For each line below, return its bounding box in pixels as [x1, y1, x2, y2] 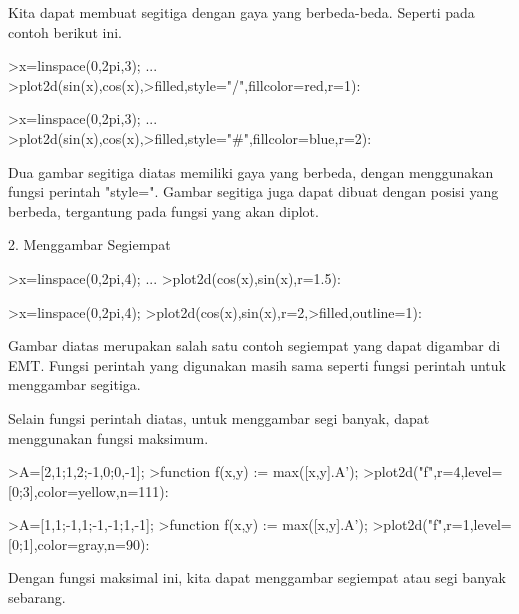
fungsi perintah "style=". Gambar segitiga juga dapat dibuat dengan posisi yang [8, 181, 499, 202]
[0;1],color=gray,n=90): [8, 533, 150, 554]
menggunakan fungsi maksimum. [8, 427, 209, 448]
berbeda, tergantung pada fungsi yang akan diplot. [8, 200, 319, 221]
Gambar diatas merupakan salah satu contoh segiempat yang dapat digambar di [8, 335, 501, 356]
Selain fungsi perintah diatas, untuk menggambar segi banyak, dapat [8, 407, 430, 428]
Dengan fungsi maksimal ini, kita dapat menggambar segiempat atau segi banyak [8, 567, 506, 588]
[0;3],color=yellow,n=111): [8, 480, 169, 501]
